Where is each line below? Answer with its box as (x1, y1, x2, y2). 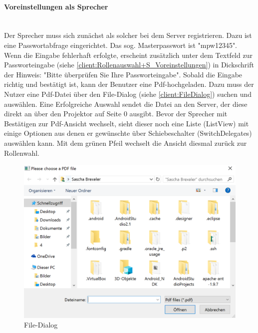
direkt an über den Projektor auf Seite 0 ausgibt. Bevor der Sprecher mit (4, 108, 228, 119)
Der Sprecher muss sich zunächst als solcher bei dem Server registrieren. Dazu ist (4, 30, 252, 40)
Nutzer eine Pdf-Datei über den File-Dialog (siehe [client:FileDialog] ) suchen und (4, 88, 252, 99)
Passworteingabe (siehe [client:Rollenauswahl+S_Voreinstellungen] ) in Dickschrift (4, 59, 254, 70)
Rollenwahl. (4, 147, 39, 158)
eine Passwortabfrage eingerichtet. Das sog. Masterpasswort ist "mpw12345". (4, 39, 238, 50)
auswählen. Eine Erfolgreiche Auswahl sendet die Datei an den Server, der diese (4, 98, 248, 109)
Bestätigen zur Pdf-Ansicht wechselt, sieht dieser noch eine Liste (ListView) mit (4, 118, 249, 128)
